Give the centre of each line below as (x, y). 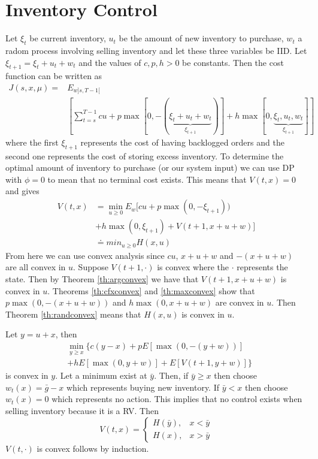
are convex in (240, 302)
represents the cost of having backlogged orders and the (182, 142)
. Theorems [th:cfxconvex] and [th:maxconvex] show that (151, 290)
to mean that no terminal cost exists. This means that (147, 179)
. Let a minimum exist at (101, 375)
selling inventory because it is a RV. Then (82, 411)
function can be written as (54, 76)
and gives (22, 191)
